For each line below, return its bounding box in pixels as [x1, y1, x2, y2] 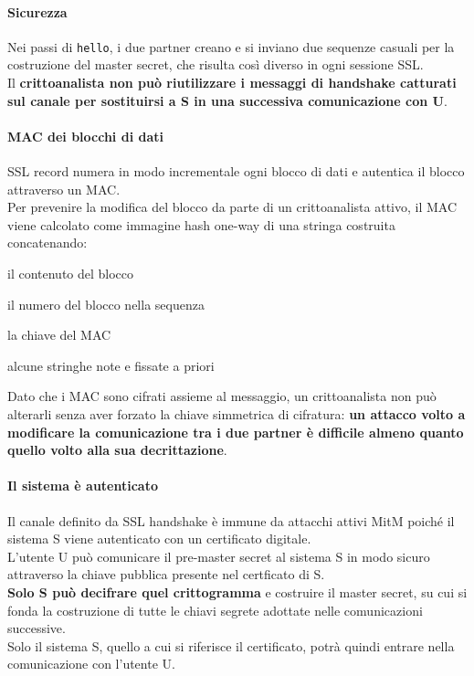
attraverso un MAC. [7, 179, 121, 198]
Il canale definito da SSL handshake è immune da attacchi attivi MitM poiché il [7, 511, 455, 530]
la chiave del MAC [7, 325, 111, 344]
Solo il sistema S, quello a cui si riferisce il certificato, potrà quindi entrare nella [7, 636, 455, 655]
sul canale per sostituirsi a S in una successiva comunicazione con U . [7, 90, 448, 110]
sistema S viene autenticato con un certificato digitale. [7, 529, 311, 548]
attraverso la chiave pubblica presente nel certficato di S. [7, 565, 325, 584]
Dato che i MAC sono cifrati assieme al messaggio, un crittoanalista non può [7, 386, 437, 406]
